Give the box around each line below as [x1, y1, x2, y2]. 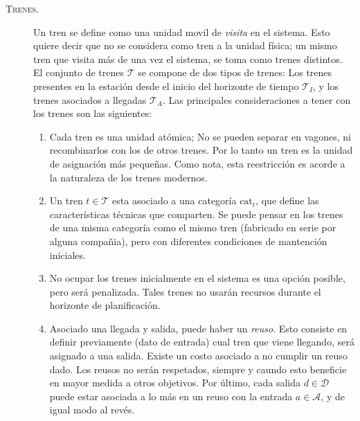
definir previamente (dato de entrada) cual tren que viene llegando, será [49, 334, 354, 349]
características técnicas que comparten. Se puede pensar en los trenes [49, 206, 343, 221]
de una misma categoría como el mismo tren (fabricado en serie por [49, 220, 336, 235]
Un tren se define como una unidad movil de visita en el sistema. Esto [33, 24, 330, 39]
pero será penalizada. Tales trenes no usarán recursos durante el [49, 284, 321, 298]
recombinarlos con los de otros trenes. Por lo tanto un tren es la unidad [49, 143, 353, 157]
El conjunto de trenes [33, 65, 124, 80]
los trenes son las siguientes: [33, 106, 152, 120]
